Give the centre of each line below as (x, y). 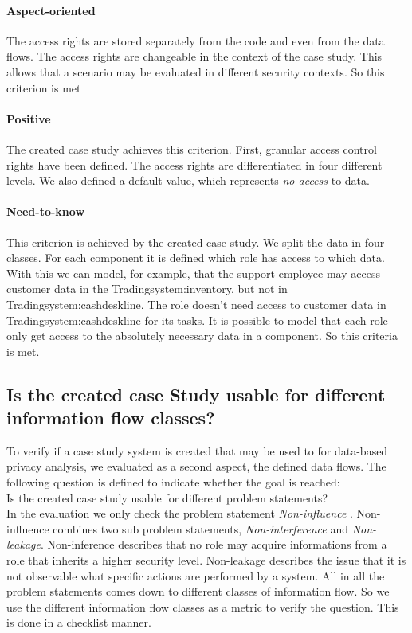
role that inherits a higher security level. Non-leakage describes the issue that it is (206, 560)
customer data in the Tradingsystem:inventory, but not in (147, 289)
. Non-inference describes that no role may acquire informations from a (214, 544)
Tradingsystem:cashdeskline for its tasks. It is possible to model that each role (197, 320)
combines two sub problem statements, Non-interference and (201, 528)
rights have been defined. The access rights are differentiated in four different (194, 164)
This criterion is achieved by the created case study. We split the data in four (196, 242)
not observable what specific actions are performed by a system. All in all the (196, 575)
